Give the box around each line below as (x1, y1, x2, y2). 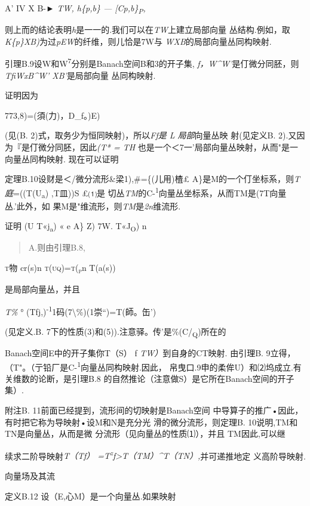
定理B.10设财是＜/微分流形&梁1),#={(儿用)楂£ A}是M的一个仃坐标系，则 (5, 172, 294, 185)
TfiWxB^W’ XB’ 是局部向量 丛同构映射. (5, 69, 156, 81)
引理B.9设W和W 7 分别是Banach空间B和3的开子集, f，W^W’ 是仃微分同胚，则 (5, 55, 299, 69)
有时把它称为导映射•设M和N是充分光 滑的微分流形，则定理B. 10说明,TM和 (5, 415, 298, 428)
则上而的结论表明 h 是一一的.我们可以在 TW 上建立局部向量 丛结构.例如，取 (5, 23, 290, 36)
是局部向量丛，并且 (5, 282, 80, 295)
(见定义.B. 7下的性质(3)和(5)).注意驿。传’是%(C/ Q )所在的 (5, 325, 226, 339)
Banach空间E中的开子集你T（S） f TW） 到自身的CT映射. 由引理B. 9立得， (5, 346, 296, 359)
